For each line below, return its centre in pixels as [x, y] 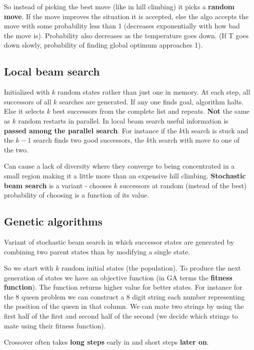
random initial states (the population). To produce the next [151, 268]
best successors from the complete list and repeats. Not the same [151, 111]
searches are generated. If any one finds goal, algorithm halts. [152, 101]
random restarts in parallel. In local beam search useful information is [123, 120]
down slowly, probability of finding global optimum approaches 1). [103, 45]
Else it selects [24, 111]
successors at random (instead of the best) [183, 185]
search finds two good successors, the [89, 140]
